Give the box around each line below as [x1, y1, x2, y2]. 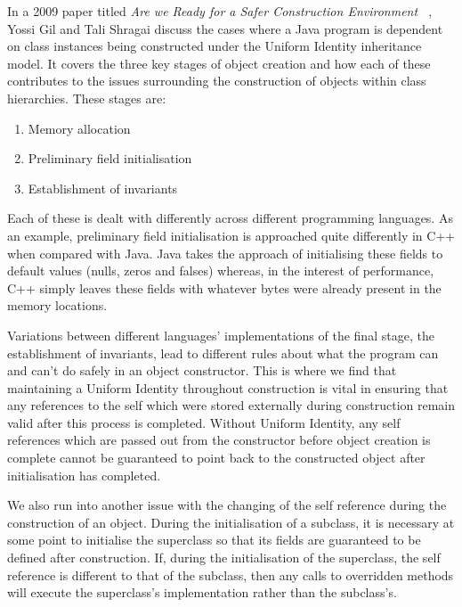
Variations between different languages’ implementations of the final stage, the [7, 325, 434, 344]
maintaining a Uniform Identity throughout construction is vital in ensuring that [7, 378, 449, 397]
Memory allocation [28, 119, 131, 137]
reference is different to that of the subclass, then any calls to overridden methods [7, 565, 454, 584]
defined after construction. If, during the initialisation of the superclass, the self [7, 548, 441, 567]
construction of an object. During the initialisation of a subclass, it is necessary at [7, 513, 455, 531]
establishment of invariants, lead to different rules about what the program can [7, 343, 439, 362]
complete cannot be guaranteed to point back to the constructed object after [7, 448, 426, 467]
